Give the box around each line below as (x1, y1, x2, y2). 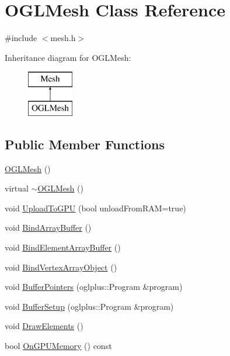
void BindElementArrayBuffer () (5, 241, 121, 254)
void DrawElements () (5, 320, 83, 332)
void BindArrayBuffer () (5, 221, 92, 234)
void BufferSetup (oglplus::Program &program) (5, 300, 174, 312)
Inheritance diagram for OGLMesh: (5, 51, 131, 63)
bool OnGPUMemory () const (5, 340, 112, 352)
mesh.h (50, 32, 76, 44)
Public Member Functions (5, 135, 165, 153)
